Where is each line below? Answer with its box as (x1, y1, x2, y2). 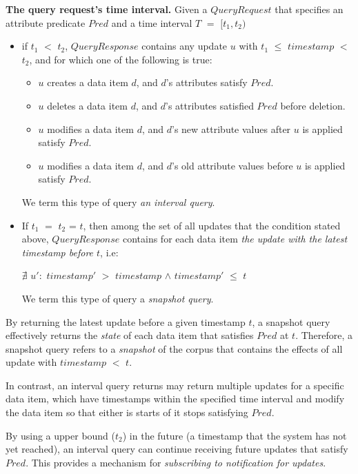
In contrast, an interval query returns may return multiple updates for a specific (6, 378, 344, 392)
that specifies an (275, 2, 344, 16)
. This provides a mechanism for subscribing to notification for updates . (26, 455, 326, 469)
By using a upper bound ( (6, 428, 116, 442)
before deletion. (280, 98, 346, 112)
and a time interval (111, 15, 192, 30)
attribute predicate (6, 15, 86, 30)
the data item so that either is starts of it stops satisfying (6, 405, 248, 420)
